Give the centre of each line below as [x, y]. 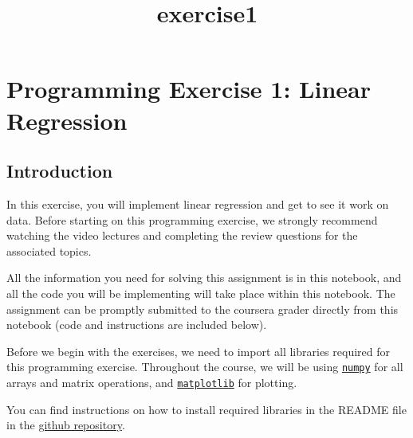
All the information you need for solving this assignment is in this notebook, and [204, 278]
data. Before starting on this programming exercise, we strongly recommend [192, 219]
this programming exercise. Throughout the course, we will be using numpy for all [205, 367]
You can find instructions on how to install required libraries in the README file [206, 409]
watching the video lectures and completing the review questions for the [182, 235]
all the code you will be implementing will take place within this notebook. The [201, 293]
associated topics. [49, 250]
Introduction [60, 171]
